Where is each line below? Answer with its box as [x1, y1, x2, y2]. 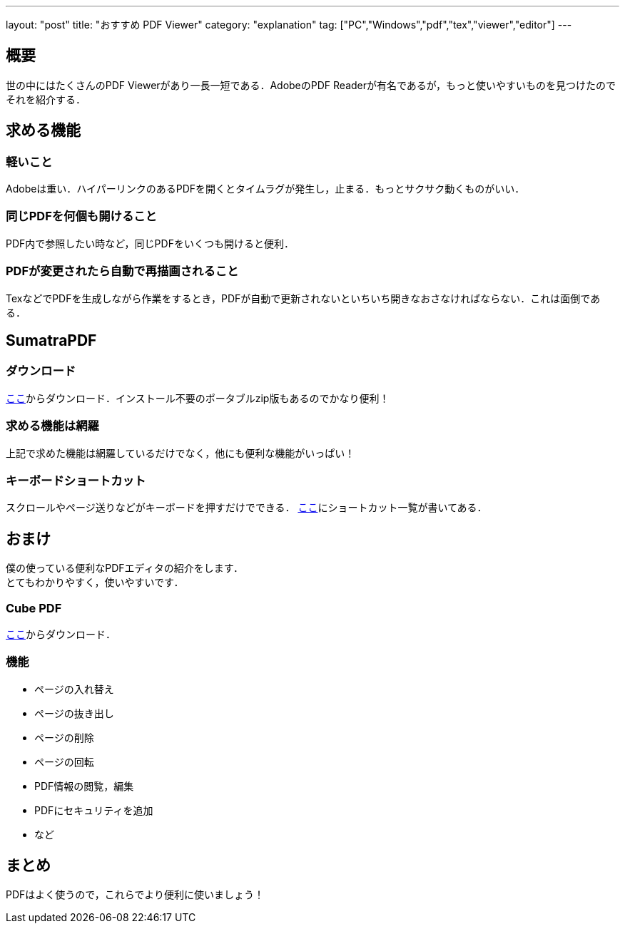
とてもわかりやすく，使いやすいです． [6, 576, 184, 589]
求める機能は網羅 [6, 419, 99, 433]
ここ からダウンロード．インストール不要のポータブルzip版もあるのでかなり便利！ [6, 391, 390, 404]
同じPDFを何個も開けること [6, 209, 157, 224]
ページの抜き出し [34, 707, 114, 719]
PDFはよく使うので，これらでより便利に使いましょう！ [6, 888, 265, 901]
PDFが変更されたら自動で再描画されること [6, 264, 239, 279]
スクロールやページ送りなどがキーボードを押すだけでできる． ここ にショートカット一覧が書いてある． [6, 501, 487, 514]
